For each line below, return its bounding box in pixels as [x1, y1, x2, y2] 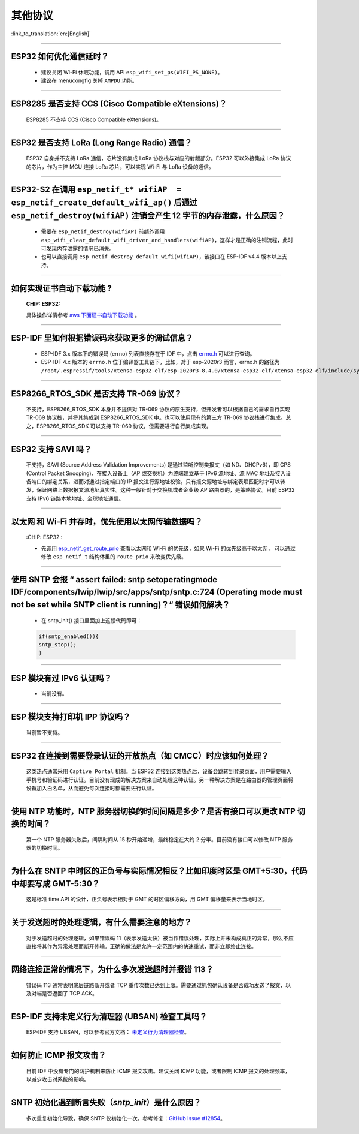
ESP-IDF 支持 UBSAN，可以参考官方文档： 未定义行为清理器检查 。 [26, 1028, 190, 1036]
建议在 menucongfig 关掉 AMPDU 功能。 [41, 77, 138, 84]
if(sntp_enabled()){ [38, 633, 99, 640]
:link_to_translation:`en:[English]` [11, 30, 92, 37]
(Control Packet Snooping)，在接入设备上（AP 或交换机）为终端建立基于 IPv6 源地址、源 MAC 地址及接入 [26, 470, 286, 477]
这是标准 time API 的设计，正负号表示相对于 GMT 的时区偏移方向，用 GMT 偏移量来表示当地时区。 [26, 895, 269, 903]
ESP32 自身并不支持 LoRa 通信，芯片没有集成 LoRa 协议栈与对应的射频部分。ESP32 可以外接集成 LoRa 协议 [26, 155, 291, 162]
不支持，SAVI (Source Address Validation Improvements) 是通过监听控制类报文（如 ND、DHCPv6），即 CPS [26, 461, 291, 468]
